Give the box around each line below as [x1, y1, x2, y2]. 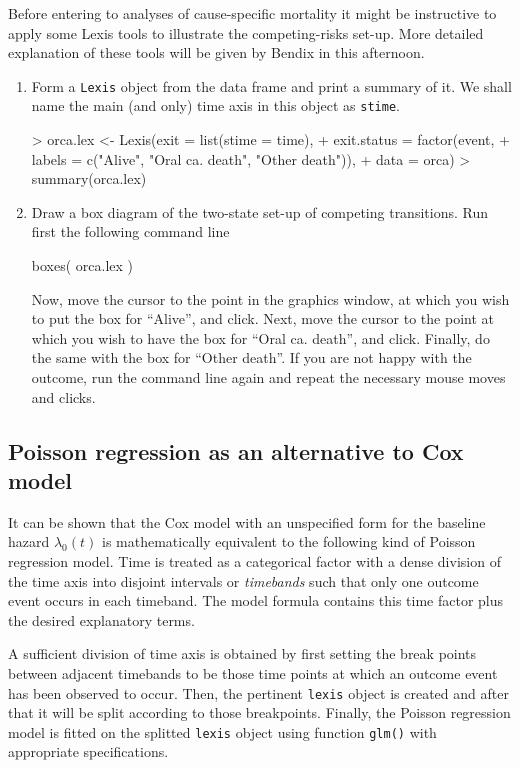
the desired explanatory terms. [8, 609, 195, 630]
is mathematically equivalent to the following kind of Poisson [101, 531, 476, 552]
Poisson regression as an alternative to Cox [8, 435, 464, 466]
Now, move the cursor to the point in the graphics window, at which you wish [31, 288, 510, 309]
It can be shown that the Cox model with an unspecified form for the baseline [8, 511, 486, 532]
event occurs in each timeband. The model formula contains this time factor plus [8, 590, 504, 611]
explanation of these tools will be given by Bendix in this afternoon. [8, 42, 425, 63]
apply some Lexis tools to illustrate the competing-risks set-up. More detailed [8, 22, 484, 43]
